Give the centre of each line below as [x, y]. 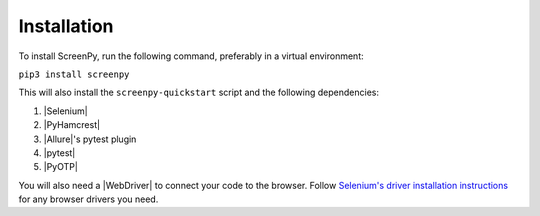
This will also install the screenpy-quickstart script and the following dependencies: [199, 92]
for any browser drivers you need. [88, 199]
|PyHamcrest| [71, 125]
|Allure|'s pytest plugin [90, 139]
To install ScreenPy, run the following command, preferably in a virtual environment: [191, 56]
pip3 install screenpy [74, 74]
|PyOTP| [61, 167]
